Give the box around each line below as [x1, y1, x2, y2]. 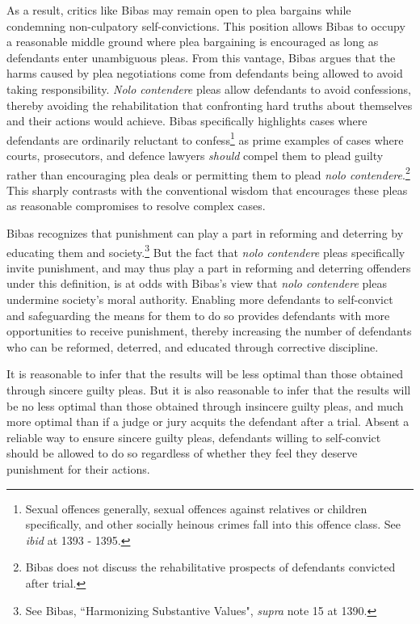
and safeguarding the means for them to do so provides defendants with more [6, 306, 390, 323]
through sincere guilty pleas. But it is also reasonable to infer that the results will [6, 382, 411, 398]
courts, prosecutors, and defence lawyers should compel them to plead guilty [6, 147, 384, 163]
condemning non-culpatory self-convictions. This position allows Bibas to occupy [6, 17, 405, 34]
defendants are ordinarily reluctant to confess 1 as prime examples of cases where [6, 129, 404, 148]
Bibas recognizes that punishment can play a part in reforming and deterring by [6, 225, 404, 242]
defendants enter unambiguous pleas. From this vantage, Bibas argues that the [6, 48, 396, 65]
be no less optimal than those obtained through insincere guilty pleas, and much [6, 397, 404, 414]
